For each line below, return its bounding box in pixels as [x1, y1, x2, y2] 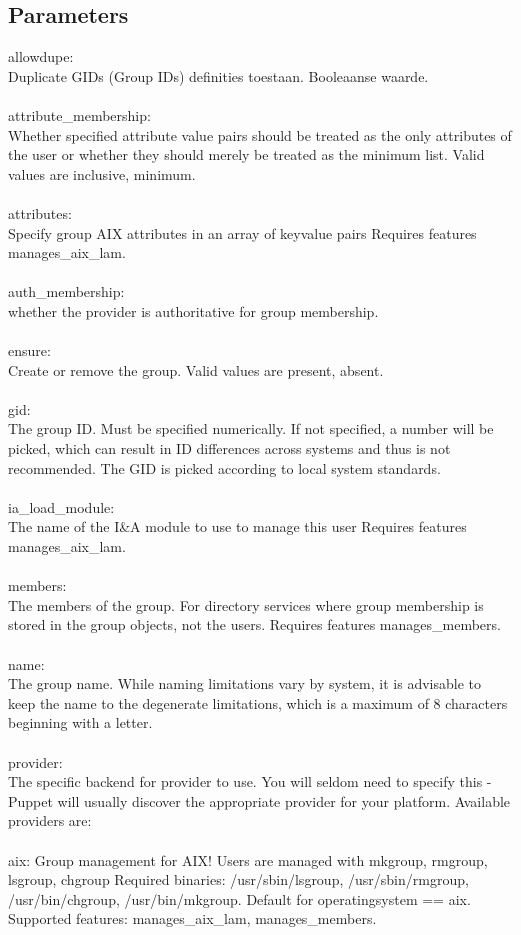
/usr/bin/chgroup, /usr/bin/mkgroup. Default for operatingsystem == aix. [8, 888, 471, 909]
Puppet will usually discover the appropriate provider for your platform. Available [8, 790, 511, 811]
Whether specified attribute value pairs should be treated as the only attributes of [8, 124, 512, 145]
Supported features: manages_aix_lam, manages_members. [8, 908, 377, 929]
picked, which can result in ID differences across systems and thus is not [8, 438, 451, 459]
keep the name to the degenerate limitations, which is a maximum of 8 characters [8, 692, 508, 713]
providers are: [8, 810, 92, 831]
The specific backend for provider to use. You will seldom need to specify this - [8, 771, 492, 792]
